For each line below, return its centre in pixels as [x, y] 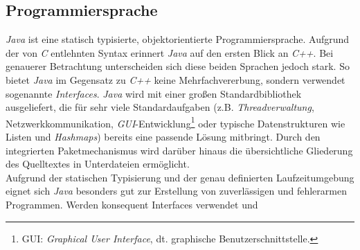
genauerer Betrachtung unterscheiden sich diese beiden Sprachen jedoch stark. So [178, 66]
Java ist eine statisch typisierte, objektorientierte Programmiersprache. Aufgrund [178, 39]
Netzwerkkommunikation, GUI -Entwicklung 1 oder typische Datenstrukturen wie [175, 122]
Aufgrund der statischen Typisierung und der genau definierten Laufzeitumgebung [180, 177]
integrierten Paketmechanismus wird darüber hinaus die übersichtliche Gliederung [179, 150]
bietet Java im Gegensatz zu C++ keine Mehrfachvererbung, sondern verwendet [175, 79]
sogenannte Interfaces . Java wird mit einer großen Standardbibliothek [154, 93]
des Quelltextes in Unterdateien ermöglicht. [98, 164]
